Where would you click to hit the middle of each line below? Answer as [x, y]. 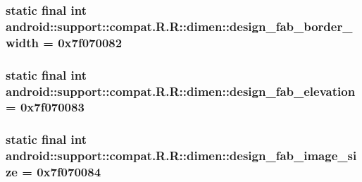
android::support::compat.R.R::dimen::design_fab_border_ [179, 26]
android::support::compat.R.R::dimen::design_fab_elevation [181, 91]
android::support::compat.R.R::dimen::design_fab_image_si [181, 156]
